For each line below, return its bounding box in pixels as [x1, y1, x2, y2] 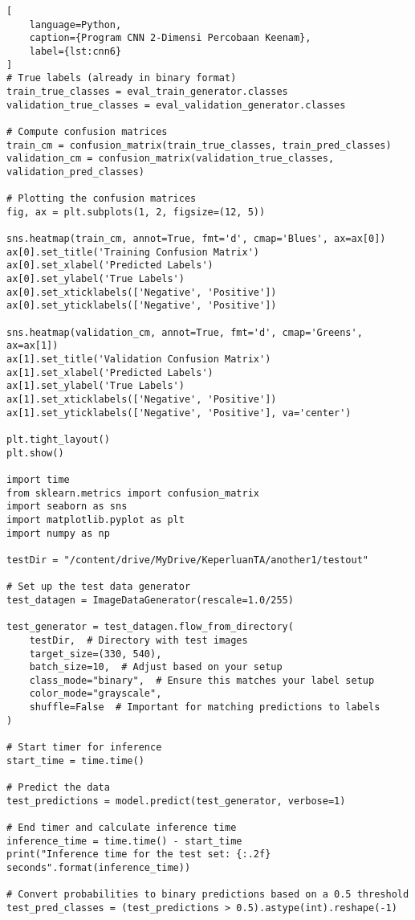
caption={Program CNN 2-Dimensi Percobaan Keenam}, [29, 32, 311, 44]
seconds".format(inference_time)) [6, 862, 191, 873]
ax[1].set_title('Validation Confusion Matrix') [6, 354, 271, 366]
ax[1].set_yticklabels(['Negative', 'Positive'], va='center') [6, 407, 352, 419]
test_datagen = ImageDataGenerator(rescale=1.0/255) [6, 594, 294, 606]
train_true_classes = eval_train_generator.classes [6, 85, 288, 97]
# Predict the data [6, 782, 110, 794]
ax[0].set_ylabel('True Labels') [6, 273, 185, 285]
